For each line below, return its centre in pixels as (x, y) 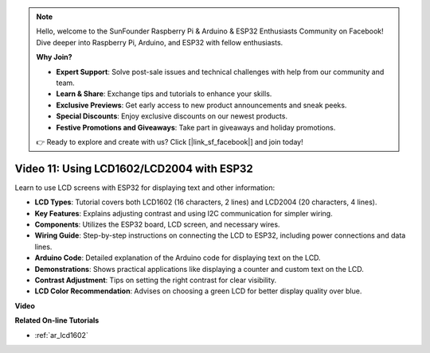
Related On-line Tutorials (57, 320)
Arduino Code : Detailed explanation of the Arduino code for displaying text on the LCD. (178, 258)
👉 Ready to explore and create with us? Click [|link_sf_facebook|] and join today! (170, 142)
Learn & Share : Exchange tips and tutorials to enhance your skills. (164, 94)
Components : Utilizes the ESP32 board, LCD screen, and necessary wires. (157, 224)
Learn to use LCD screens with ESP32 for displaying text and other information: (145, 188)
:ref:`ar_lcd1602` (62, 335)
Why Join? (54, 57)
